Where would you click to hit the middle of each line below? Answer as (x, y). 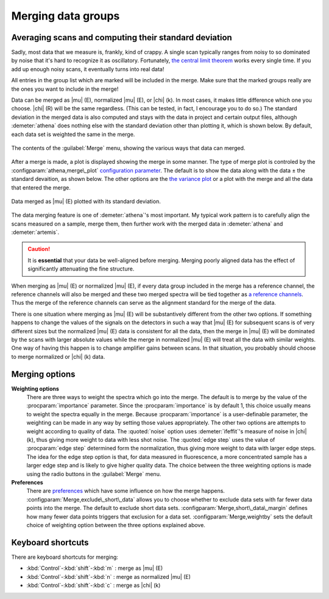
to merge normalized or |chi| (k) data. (58, 356)
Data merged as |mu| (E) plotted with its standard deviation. (86, 201)
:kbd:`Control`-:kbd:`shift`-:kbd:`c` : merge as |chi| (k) (94, 586)
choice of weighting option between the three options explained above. (116, 525)
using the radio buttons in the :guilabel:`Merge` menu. (94, 474)
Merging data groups (65, 16)
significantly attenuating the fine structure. (81, 269)
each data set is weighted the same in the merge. (73, 134)
